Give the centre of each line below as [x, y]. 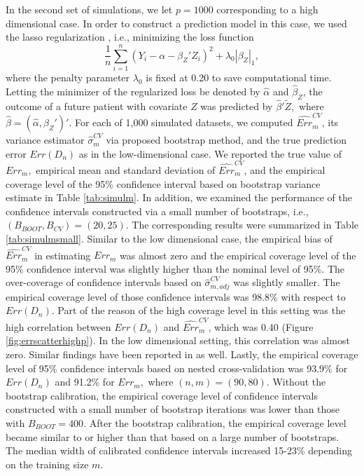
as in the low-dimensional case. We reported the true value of [210, 153]
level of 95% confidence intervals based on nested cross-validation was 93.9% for [177, 368]
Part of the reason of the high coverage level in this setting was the [202, 310]
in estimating [63, 255]
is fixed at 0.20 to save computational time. [239, 77]
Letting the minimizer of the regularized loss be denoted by [133, 91]
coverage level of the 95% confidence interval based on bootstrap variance [163, 183]
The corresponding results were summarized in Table [245, 225]
